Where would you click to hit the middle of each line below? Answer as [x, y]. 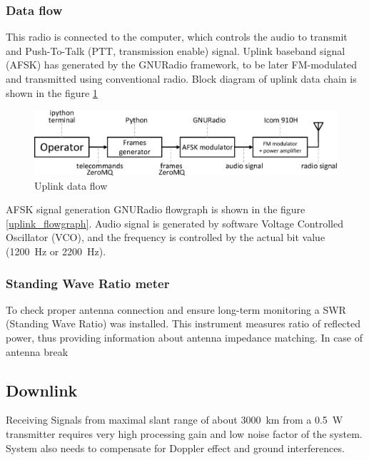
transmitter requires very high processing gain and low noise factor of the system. [184, 434]
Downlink [42, 390]
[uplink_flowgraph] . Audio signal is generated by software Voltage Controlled [175, 223]
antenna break [37, 351]
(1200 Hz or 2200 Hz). [56, 251]
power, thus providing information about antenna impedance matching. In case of [184, 338]
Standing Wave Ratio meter [88, 283]
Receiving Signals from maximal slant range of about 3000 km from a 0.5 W [175, 420]
